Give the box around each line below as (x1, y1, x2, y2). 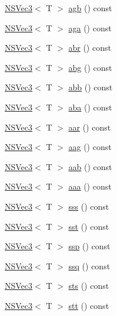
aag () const (68, 141, 112, 153)
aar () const (68, 120, 111, 133)
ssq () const (68, 259, 111, 272)
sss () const (68, 200, 109, 212)
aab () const (68, 160, 112, 172)
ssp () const (68, 240, 111, 252)
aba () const (68, 100, 112, 113)
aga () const (68, 21, 112, 34)
